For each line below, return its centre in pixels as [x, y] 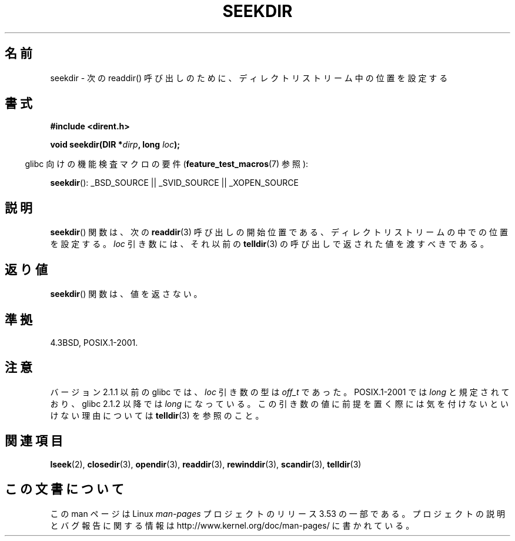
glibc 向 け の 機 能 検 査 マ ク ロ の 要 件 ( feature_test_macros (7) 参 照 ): [167, 164]
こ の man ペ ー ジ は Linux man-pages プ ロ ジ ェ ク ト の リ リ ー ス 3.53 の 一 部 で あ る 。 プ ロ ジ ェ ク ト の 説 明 [277, 513]
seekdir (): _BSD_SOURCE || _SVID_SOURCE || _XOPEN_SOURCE [174, 183]
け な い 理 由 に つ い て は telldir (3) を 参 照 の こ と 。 [157, 415]
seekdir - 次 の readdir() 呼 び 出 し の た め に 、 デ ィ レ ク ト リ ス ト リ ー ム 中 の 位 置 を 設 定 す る [249, 78]
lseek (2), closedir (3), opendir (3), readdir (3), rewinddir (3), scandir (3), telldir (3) [206, 464]
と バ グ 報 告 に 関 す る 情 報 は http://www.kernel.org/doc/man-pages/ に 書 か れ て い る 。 [232, 525]
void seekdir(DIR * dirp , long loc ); [115, 145]
